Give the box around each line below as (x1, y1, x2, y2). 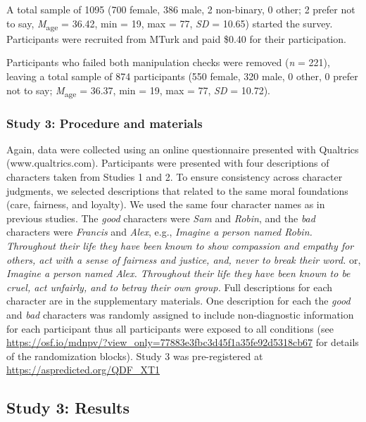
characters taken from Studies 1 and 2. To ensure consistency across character (6, 170, 343, 184)
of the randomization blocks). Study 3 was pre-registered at (6, 348, 263, 363)
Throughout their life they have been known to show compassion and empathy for (6, 238, 354, 252)
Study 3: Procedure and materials (6, 114, 203, 132)
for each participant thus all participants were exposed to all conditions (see (6, 321, 334, 335)
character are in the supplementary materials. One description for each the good (6, 293, 351, 308)
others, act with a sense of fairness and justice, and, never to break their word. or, (6, 252, 361, 267)
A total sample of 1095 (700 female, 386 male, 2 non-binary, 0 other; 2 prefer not (6, 2, 355, 16)
